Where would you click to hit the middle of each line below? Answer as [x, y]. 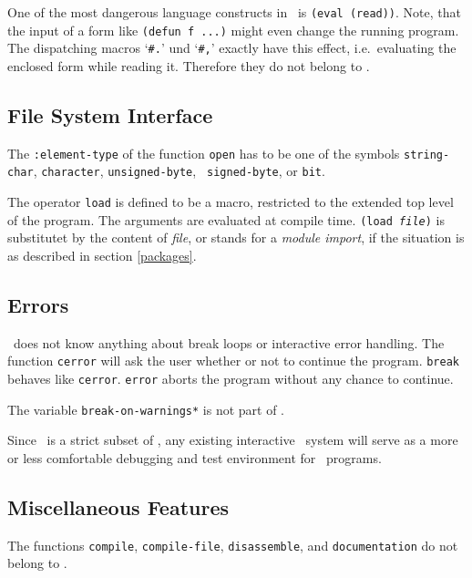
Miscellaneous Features [118, 506]
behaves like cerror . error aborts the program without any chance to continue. [231, 379]
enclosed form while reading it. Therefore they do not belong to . [189, 65]
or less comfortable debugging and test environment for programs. [195, 457]
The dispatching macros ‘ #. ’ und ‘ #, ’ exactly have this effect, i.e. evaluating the [232, 48]
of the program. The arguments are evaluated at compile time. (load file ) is [226, 219]
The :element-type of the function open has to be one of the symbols [204, 153]
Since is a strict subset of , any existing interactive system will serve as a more [233, 440]
